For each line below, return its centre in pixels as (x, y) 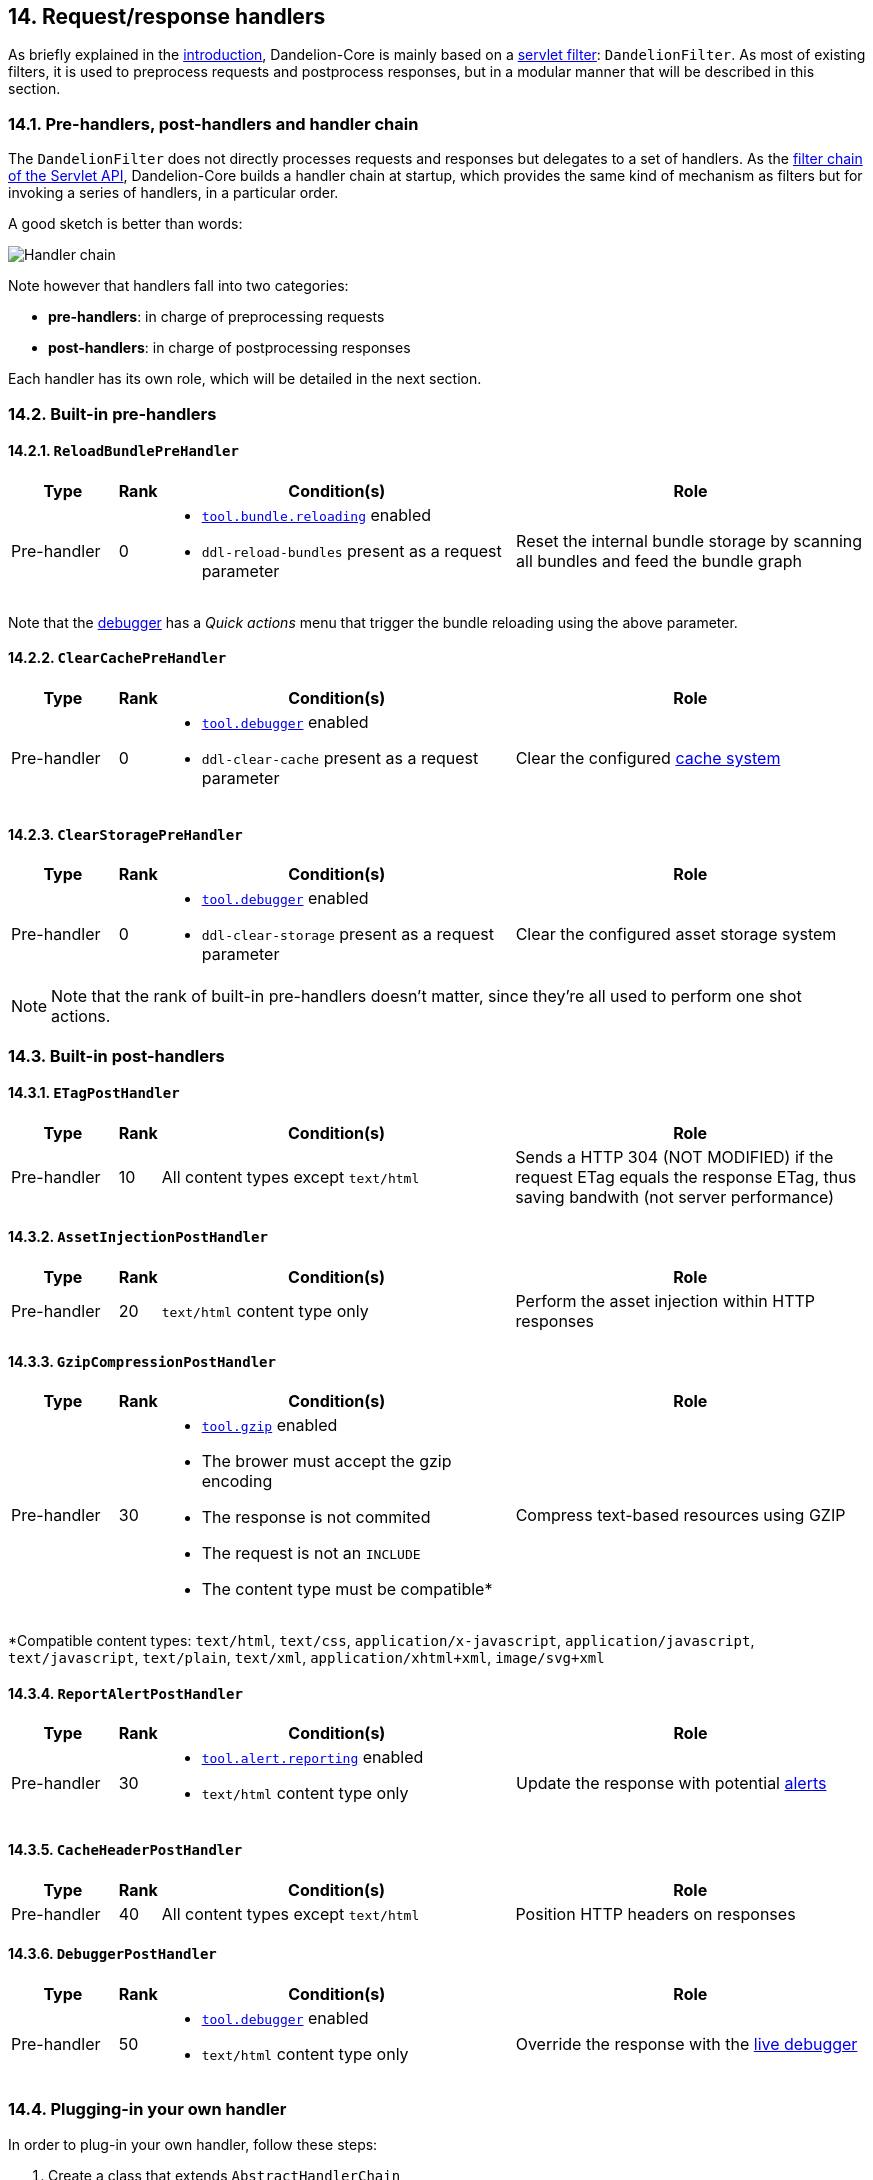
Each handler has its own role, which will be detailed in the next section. (245, 379)
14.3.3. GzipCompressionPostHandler (142, 1361)
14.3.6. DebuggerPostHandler (112, 1954)
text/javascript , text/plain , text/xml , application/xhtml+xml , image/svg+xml (306, 1658)
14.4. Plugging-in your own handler (147, 2109)
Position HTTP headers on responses (655, 1913)
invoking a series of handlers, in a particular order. (173, 193)
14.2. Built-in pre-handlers (112, 413)
